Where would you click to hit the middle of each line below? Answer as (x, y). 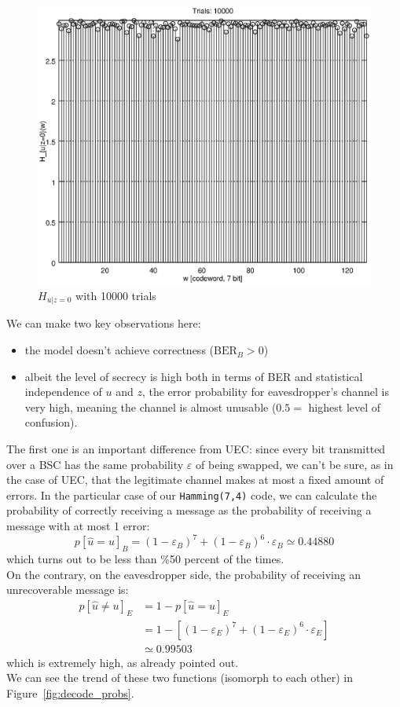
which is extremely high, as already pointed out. (123, 662)
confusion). (51, 422)
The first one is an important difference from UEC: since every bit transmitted (196, 449)
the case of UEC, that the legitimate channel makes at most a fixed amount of (195, 480)
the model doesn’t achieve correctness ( (119, 350)
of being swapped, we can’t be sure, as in (295, 464)
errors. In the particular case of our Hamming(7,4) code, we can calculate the (192, 495)
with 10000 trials (116, 296)
